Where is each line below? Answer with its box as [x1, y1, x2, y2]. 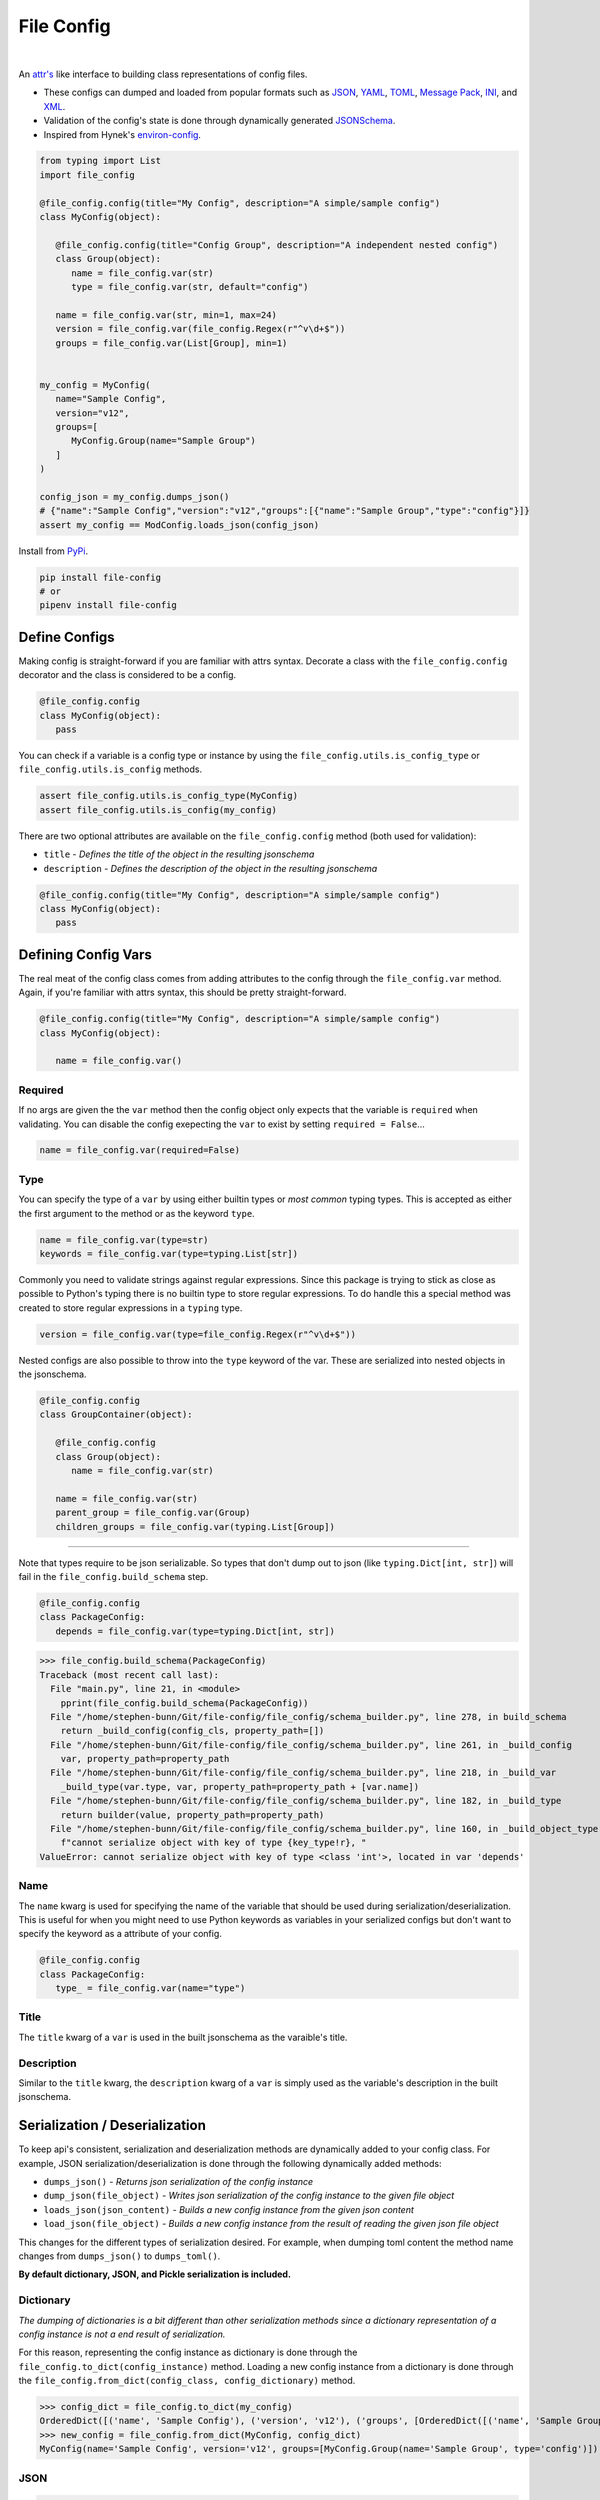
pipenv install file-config [39, 600, 177, 611]
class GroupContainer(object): [39, 1409, 194, 1420]
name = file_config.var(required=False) [39, 1145, 240, 1156]
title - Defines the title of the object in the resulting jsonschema [43, 848, 315, 860]
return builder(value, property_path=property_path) [60, 1809, 325, 1820]
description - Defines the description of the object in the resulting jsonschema [43, 862, 378, 874]
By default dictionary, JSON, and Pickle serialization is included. [18, 2268, 292, 2280]
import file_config [39, 169, 135, 180]
